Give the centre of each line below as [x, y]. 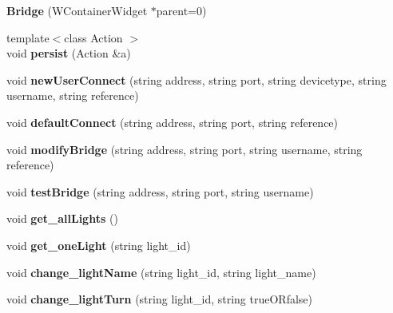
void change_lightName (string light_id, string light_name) [161, 272]
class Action [93, 37]
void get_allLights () [62, 218]
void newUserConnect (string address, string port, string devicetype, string [196, 79]
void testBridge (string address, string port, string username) [160, 191]
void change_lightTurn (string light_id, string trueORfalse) [160, 299]
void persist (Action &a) [69, 53]
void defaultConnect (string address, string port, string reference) [173, 122]
